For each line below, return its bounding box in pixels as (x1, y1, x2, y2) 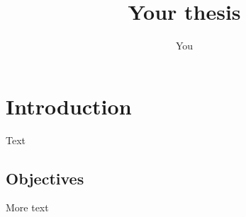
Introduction (6, 91, 132, 120)
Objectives (6, 167, 84, 189)
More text (6, 200, 49, 215)
